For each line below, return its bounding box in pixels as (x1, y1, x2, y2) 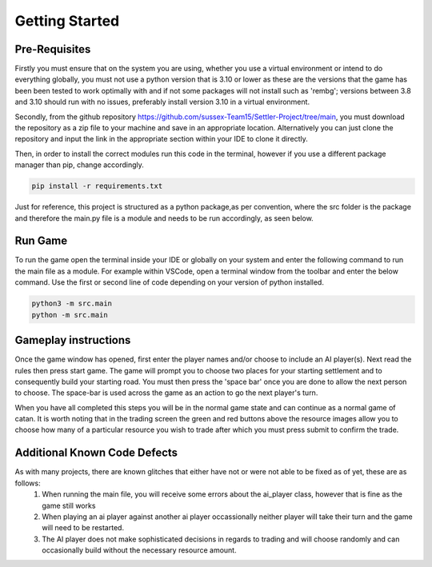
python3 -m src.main (31, 299, 112, 308)
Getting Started (14, 12, 120, 30)
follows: (14, 478, 41, 488)
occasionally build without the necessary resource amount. (42, 545, 237, 555)
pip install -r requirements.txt (31, 182, 163, 191)
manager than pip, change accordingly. (14, 160, 144, 170)
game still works (42, 501, 96, 510)
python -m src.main (31, 310, 108, 319)
